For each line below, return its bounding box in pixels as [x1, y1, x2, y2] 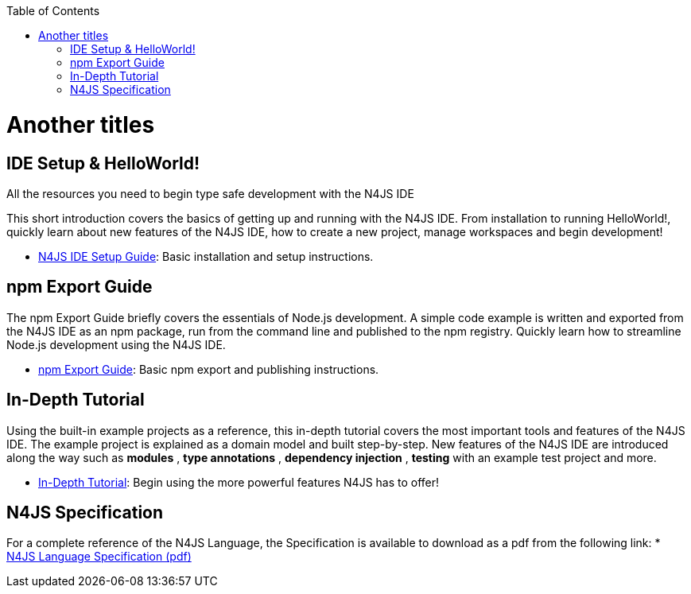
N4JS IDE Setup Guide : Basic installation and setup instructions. [38, 249, 374, 263]
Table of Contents [6, 4, 100, 17]
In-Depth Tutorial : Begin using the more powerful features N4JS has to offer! [38, 475, 440, 489]
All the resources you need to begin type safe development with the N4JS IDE [6, 186, 414, 200]
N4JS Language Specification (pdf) [6, 549, 192, 564]
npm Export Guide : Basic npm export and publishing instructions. [38, 362, 379, 376]
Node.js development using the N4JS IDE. [6, 337, 226, 351]
